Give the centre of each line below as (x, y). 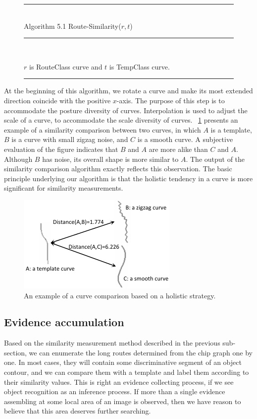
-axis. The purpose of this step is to (171, 100)
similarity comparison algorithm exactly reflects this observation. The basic (118, 169)
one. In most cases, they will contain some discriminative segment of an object (123, 362)
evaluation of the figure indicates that (61, 149)
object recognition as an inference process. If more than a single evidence (115, 391)
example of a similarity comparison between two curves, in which (103, 129)
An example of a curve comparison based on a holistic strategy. (120, 295)
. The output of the (215, 159)
